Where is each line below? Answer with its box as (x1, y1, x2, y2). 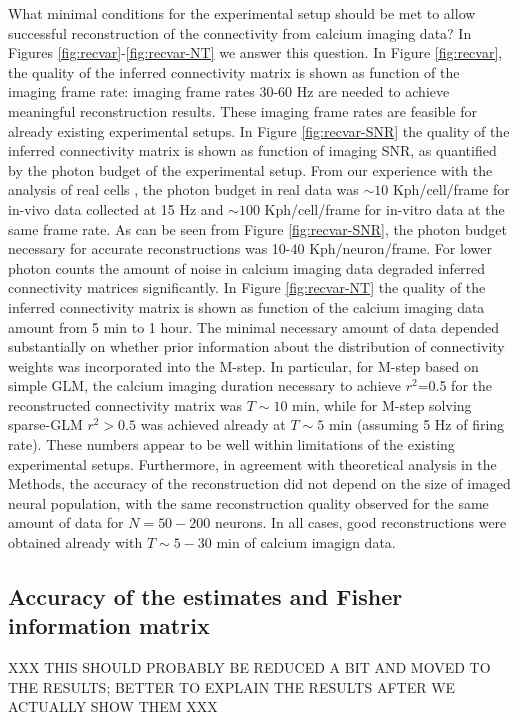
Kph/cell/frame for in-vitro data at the (264, 198, 505, 219)
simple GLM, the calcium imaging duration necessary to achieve (8, 375, 401, 396)
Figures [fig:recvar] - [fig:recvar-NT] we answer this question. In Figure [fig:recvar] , (8, 42, 503, 63)
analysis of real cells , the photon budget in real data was (8, 179, 359, 200)
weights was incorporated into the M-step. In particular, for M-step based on (8, 355, 479, 376)
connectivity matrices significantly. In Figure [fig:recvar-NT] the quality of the (8, 277, 486, 298)
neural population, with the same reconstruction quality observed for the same (8, 492, 489, 513)
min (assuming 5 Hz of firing (328, 414, 505, 435)
